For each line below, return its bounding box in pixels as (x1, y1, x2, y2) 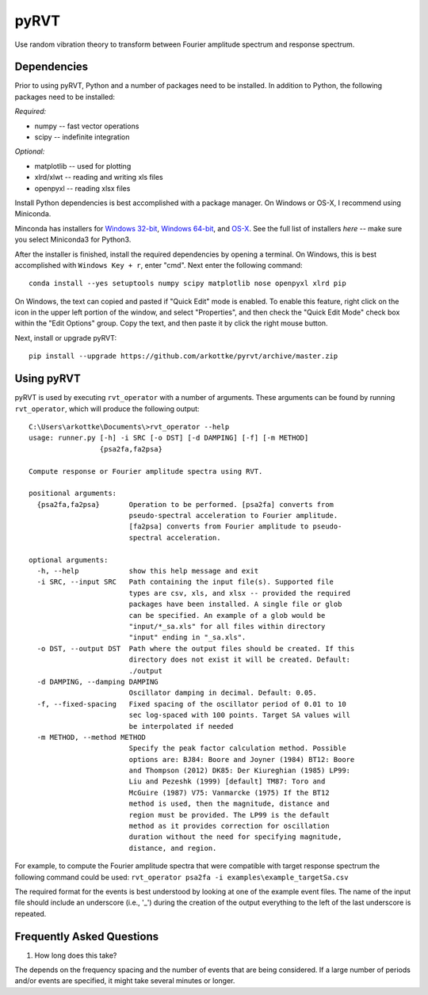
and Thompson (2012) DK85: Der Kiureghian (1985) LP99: (128, 766, 351, 776)
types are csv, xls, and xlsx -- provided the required (128, 589, 351, 597)
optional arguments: (29, 555, 109, 564)
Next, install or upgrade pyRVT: (14, 333, 117, 342)
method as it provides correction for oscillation (128, 822, 330, 831)
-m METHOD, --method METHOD (36, 733, 147, 741)
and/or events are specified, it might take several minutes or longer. (14, 976, 235, 985)
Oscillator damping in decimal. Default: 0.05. (128, 688, 317, 697)
